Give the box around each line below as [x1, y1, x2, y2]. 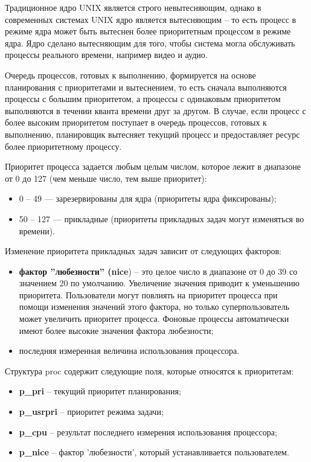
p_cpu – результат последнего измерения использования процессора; [19, 425, 277, 438]
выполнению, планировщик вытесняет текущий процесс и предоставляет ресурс [5, 127, 300, 140]
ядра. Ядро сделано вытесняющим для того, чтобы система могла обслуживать [5, 36, 295, 49]
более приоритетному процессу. [5, 140, 122, 152]
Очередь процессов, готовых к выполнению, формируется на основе [5, 68, 256, 81]
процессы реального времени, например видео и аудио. [5, 48, 208, 61]
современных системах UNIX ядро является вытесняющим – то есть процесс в [5, 13, 297, 25]
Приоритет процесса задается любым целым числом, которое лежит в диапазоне [5, 160, 301, 173]
